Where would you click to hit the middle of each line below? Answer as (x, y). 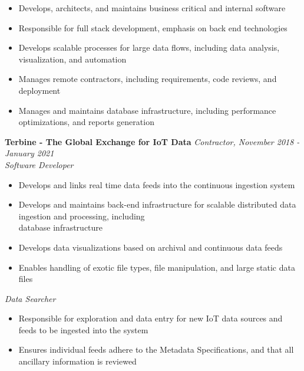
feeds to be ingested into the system (83, 329)
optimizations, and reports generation (86, 122)
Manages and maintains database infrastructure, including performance (147, 110)
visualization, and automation (72, 59)
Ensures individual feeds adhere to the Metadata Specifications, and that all (156, 349)
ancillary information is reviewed (77, 361)
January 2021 (29, 153)
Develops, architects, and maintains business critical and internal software (152, 8)
